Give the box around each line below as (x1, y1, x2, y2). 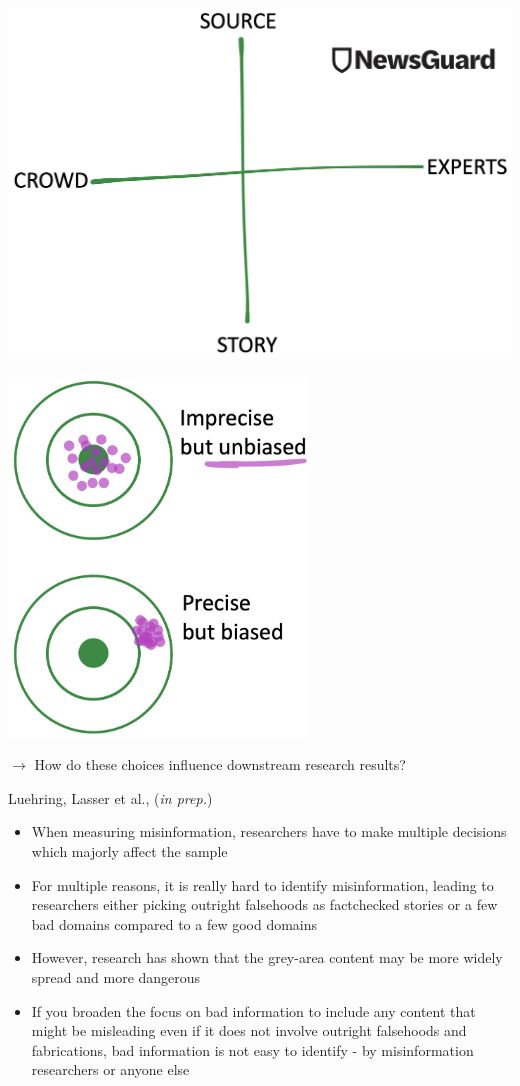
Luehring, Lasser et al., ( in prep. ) (8, 787, 213, 808)
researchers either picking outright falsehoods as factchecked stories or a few (31, 894, 498, 915)
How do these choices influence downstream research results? (34, 754, 406, 775)
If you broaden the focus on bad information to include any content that (31, 1000, 476, 1021)
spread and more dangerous (31, 967, 201, 988)
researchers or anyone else (31, 1059, 190, 1080)
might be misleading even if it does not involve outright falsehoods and (31, 1020, 467, 1041)
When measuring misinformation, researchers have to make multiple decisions (31, 821, 507, 842)
